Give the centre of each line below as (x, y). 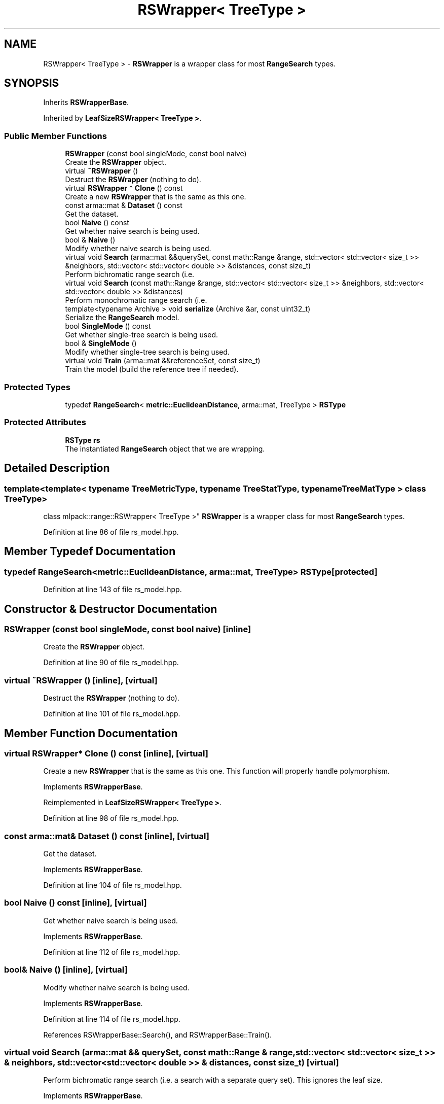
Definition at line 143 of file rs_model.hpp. (113, 590)
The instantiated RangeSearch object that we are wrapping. (165, 448)
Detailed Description (57, 468)
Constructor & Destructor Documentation (111, 609)
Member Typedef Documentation (90, 551)
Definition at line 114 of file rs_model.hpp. (112, 1019)
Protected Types (37, 387)
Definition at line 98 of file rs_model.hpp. (111, 818)
